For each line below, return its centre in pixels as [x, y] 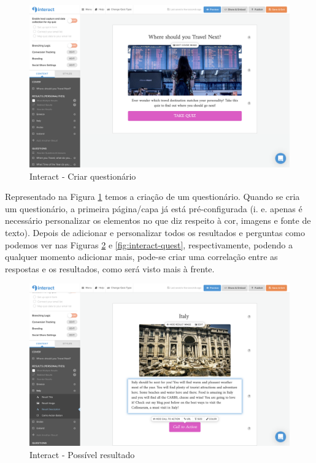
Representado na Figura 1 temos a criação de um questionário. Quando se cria [152, 197]
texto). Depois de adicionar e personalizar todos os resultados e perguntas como [155, 232]
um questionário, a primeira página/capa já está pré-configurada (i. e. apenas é [154, 208]
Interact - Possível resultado [82, 454]
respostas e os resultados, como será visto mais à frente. [110, 268]
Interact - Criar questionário [83, 176]
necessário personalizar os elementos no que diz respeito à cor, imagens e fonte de [158, 220]
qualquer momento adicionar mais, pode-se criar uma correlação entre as [141, 257]
